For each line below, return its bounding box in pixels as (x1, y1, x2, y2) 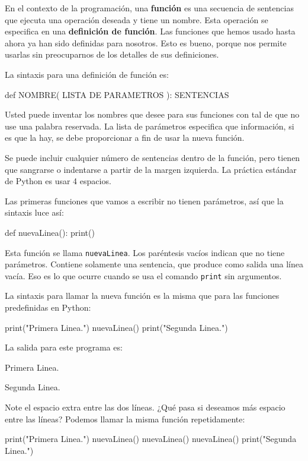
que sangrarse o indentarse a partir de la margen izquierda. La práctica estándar (5, 163, 297, 175)
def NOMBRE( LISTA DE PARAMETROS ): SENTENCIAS (5, 88, 229, 100)
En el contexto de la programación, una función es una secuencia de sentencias (5, 2, 294, 14)
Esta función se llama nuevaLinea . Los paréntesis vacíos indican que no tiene (5, 246, 285, 258)
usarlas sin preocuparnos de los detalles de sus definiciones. (5, 48, 219, 61)
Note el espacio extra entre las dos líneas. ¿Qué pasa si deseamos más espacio (5, 400, 285, 413)
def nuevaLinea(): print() (5, 226, 95, 238)
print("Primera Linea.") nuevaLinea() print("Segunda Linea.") (5, 321, 228, 333)
